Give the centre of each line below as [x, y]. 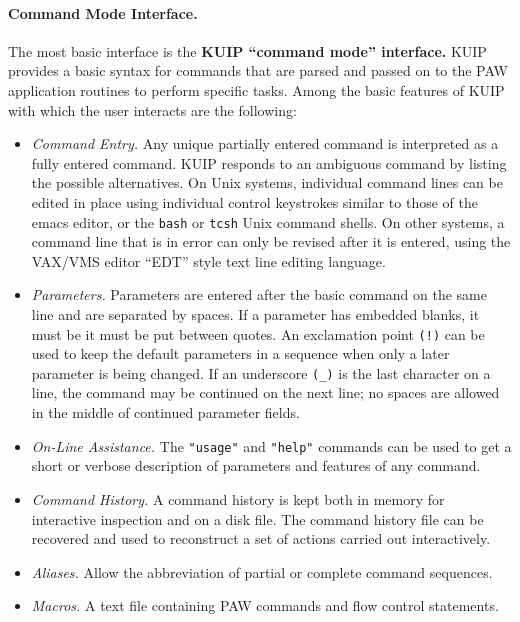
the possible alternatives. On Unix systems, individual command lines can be [267, 182]
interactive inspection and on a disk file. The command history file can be [257, 518]
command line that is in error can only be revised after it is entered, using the [271, 241]
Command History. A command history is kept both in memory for [238, 498]
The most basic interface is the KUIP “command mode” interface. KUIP [247, 50]
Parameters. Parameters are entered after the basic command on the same [259, 294]
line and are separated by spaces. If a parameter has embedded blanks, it [255, 313]
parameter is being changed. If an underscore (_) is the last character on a [261, 372]
